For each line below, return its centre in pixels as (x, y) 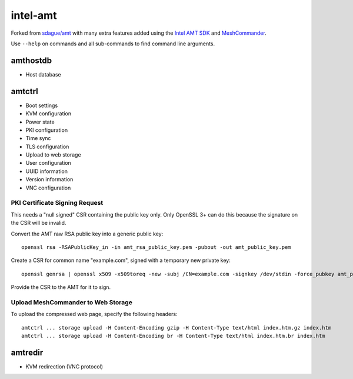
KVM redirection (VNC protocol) (64, 366)
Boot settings (42, 105)
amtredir (27, 352)
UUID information (46, 171)
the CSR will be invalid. (39, 223)
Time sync (38, 138)
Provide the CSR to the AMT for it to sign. (61, 287)
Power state (40, 122)
